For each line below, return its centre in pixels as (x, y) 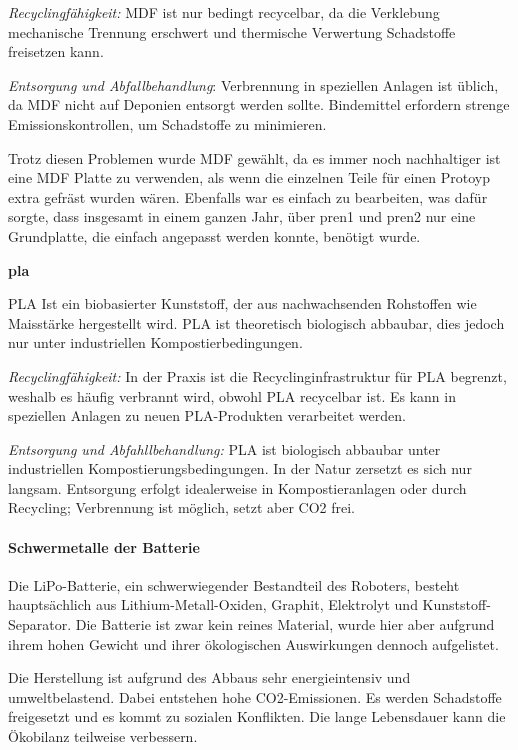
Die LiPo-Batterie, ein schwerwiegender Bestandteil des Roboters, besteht (234, 584)
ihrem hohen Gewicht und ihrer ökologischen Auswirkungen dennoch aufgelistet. (253, 643)
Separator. (40, 624)
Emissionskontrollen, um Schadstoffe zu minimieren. (167, 123)
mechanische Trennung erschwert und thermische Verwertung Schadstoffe (232, 31)
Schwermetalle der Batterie (104, 546)
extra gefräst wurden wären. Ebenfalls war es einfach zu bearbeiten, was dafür (248, 196)
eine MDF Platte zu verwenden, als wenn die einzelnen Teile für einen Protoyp (249, 177)
